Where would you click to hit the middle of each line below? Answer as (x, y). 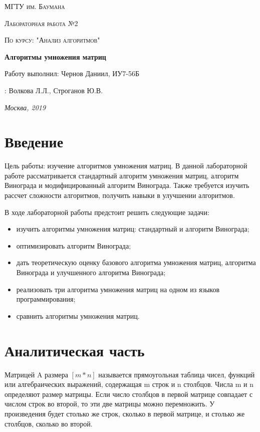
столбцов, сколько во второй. (49, 423)
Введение (34, 142)
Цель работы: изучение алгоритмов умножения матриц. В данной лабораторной (126, 166)
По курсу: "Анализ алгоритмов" (52, 40)
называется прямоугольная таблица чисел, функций (177, 374)
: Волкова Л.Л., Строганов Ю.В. (54, 90)
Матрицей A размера (36, 374)
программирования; (46, 299)
